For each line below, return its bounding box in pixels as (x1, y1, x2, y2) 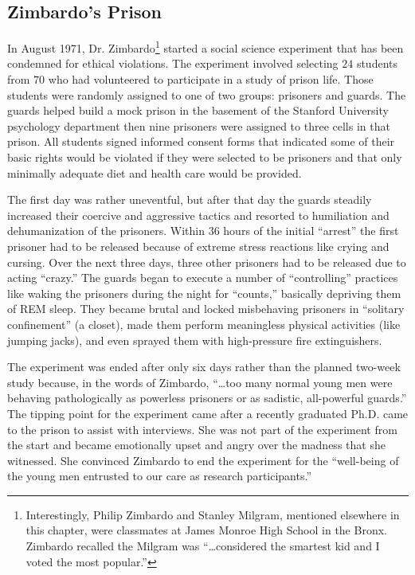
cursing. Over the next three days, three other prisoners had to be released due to (7, 253, 406, 270)
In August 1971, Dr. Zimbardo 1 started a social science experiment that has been (7, 37, 404, 56)
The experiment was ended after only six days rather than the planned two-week (7, 358, 401, 375)
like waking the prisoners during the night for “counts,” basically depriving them (7, 284, 401, 301)
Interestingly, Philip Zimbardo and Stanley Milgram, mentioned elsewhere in (25, 506, 400, 522)
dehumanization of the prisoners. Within (7, 222, 205, 239)
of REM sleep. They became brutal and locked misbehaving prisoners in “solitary (7, 300, 405, 317)
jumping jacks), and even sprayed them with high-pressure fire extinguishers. (7, 331, 382, 348)
